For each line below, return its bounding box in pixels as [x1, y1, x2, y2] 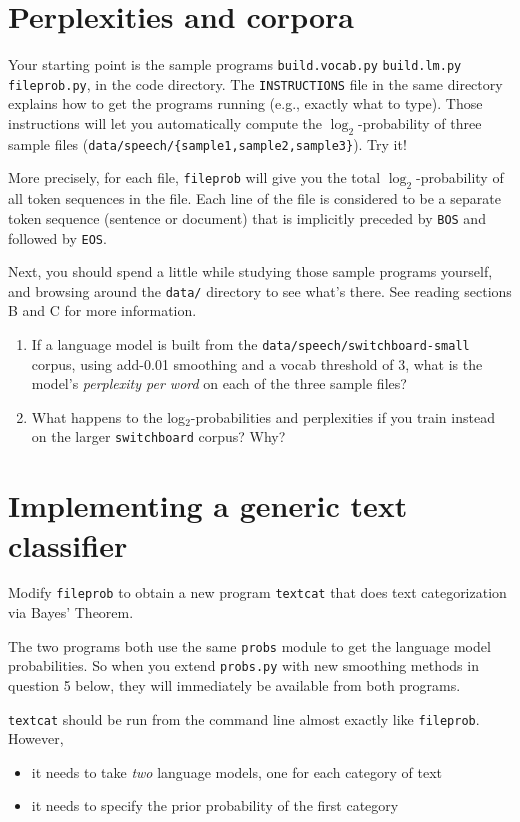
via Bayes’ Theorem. [8, 602, 134, 623]
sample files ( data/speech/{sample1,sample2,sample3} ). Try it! [8, 133, 407, 154]
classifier [8, 524, 128, 565]
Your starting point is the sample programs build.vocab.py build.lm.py [8, 54, 462, 75]
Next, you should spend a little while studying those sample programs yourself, [8, 261, 493, 282]
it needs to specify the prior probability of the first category [31, 795, 399, 816]
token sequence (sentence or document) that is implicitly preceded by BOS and [8, 207, 486, 228]
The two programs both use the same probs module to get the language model [8, 635, 491, 656]
